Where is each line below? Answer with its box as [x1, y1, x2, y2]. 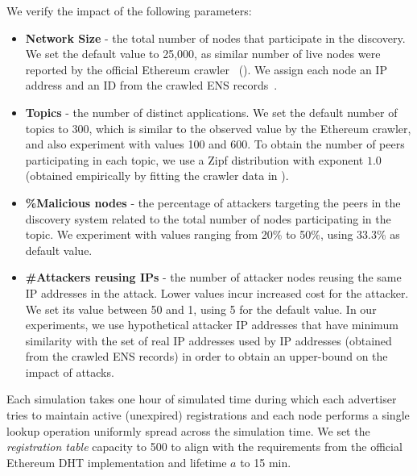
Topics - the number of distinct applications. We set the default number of [25, 103, 398, 120]
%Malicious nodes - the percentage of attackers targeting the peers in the [25, 194, 401, 211]
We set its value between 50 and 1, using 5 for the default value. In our [25, 300, 377, 317]
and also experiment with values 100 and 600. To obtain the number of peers [25, 136, 405, 152]
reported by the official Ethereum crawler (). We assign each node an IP [25, 61, 387, 77]
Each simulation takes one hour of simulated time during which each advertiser [6, 390, 397, 407]
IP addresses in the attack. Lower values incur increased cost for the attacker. [25, 284, 409, 301]
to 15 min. [240, 453, 291, 470]
